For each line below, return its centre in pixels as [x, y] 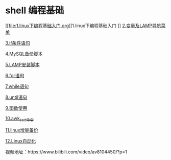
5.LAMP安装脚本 [22, 64]
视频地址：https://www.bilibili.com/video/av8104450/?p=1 [66, 152]
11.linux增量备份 [22, 130]
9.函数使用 [16, 108]
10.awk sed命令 [20, 119]
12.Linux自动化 [21, 141]
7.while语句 [17, 86]
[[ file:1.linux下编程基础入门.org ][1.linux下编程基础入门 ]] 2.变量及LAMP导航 [83, 26]
